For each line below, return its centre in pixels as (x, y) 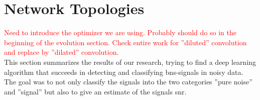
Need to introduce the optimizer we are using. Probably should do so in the (120, 32)
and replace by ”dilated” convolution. (61, 52)
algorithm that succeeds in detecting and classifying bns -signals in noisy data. (124, 72)
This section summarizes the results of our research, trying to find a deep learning (130, 62)
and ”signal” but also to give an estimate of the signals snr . (95, 91)
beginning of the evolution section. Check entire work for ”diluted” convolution (125, 42)
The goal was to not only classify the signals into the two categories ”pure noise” (128, 82)
